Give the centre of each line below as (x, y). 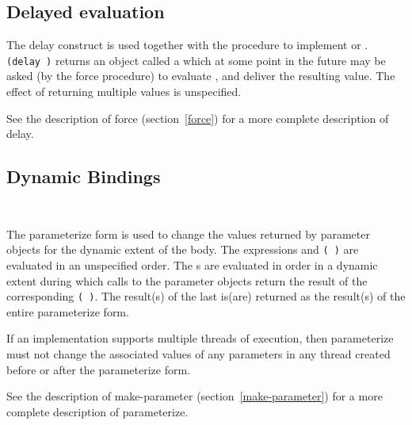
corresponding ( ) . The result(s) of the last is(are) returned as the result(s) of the (206, 296)
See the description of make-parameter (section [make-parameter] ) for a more (195, 396)
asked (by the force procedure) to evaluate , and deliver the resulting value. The (201, 76)
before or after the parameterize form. (99, 369)
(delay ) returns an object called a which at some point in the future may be (196, 60)
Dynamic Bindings (84, 176)
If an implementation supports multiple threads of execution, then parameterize (200, 338)
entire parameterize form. (68, 311)
